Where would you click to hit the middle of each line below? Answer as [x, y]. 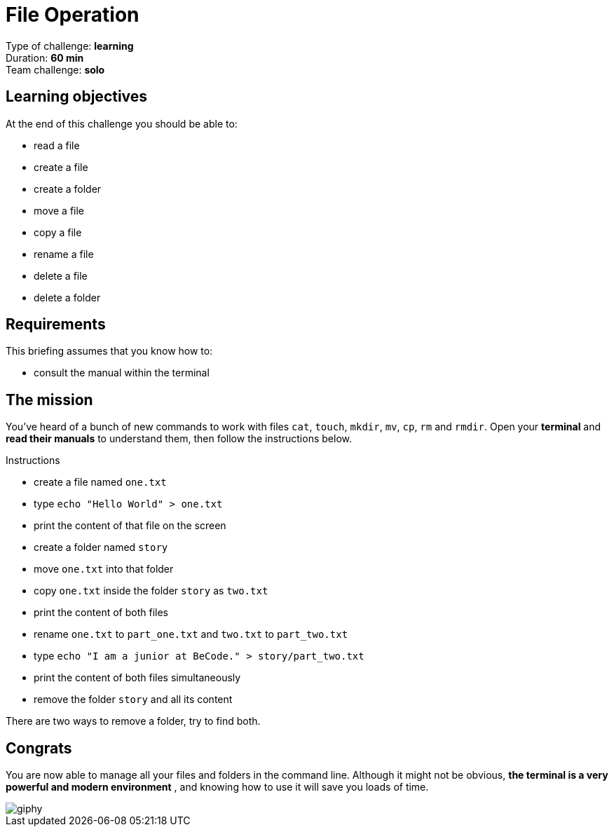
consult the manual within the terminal [122, 373]
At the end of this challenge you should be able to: [122, 123]
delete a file [61, 275]
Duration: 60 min [45, 57]
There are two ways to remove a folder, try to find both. [133, 721]
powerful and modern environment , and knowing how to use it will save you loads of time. [217, 787]
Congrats [39, 748]
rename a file [64, 254]
